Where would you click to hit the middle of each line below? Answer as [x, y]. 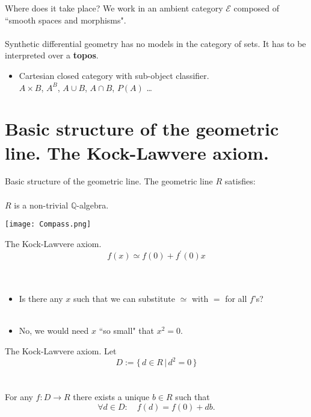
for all [236, 299]
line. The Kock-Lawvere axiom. [137, 152]
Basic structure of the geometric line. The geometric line [109, 181]
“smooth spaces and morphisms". [66, 20]
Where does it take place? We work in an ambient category [114, 8]
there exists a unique [111, 397]
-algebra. [93, 205]
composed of [257, 8]
